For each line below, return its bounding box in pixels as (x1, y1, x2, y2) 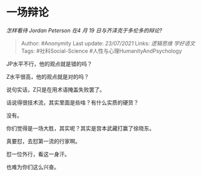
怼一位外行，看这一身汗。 (6, 150, 70, 158)
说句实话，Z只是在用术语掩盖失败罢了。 (6, 86, 105, 93)
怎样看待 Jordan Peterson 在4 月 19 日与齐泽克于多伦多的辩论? (6, 27, 162, 34)
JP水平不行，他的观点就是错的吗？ (6, 60, 93, 67)
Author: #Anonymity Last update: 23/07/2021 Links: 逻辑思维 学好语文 (21, 39, 195, 47)
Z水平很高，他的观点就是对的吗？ (6, 73, 90, 80)
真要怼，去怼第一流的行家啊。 (6, 137, 80, 144)
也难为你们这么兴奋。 (6, 163, 59, 171)
